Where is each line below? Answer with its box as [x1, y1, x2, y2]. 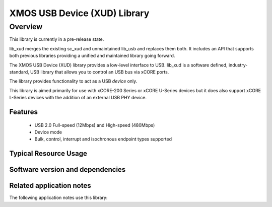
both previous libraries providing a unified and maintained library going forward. [9, 53, 175, 59]
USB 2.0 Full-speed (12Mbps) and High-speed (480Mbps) [34, 122, 155, 128]
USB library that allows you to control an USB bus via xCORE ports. [30, 68, 169, 75]
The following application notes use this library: [9, 194, 108, 201]
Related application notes [9, 181, 91, 190]
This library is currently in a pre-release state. [9, 36, 104, 42]
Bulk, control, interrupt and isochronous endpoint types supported [34, 136, 172, 142]
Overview [9, 22, 43, 31]
